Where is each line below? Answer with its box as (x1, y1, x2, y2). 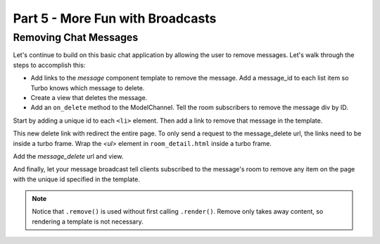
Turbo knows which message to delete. (30, 83, 145, 92)
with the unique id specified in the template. (13, 175, 141, 183)
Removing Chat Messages (13, 31, 139, 44)
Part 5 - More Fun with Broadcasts (13, 11, 217, 26)
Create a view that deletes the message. (30, 93, 148, 102)
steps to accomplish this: (13, 61, 86, 69)
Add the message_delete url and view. (13, 152, 124, 160)
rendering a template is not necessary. (32, 217, 144, 226)
